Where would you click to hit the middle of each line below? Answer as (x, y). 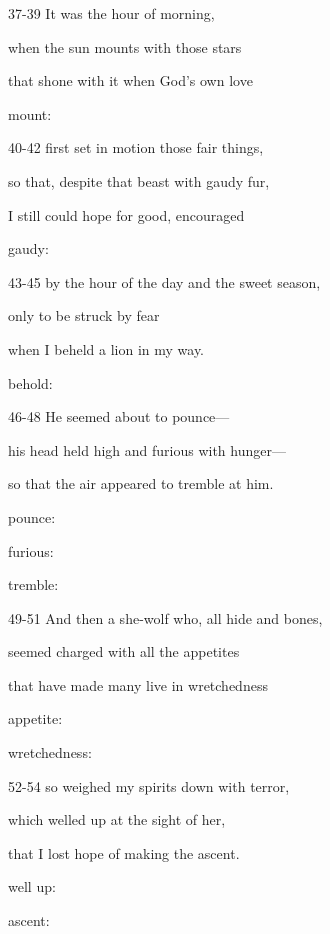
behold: (30, 382)
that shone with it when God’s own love (130, 80)
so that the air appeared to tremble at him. (141, 483)
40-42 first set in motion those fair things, (136, 147)
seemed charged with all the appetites (124, 651)
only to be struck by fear (84, 315)
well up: (32, 886)
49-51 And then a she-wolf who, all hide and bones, (165, 617)
